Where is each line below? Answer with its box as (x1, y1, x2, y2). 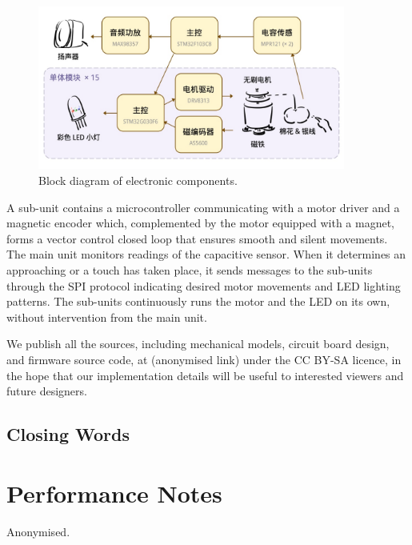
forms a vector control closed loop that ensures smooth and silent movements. (6, 230, 388, 246)
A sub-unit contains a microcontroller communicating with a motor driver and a (6, 198, 400, 215)
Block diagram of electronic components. (38, 172, 238, 189)
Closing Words (6, 422, 130, 447)
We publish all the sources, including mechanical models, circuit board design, (6, 335, 390, 352)
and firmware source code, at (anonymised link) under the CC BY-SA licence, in (6, 351, 402, 367)
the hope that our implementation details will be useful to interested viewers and (6, 367, 404, 383)
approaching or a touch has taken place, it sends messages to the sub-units (6, 262, 373, 279)
